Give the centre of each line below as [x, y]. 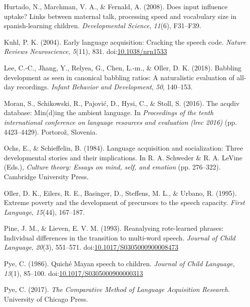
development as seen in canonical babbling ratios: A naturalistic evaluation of [119, 77]
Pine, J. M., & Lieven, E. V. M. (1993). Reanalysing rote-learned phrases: [114, 228]
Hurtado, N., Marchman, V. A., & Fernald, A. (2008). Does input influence [116, 6]
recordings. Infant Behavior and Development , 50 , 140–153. [105, 87]
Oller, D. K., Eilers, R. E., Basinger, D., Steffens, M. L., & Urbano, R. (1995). [120, 193]
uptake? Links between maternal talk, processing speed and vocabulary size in [120, 16]
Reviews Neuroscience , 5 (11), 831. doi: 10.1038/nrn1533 [86, 51]
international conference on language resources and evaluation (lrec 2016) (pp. [120, 122]
